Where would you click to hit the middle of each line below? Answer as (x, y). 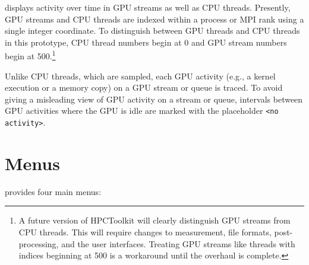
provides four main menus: (53, 191)
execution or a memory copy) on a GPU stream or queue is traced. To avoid (144, 87)
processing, (39, 243)
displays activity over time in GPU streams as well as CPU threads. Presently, (148, 7)
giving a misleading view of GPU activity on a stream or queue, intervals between (154, 99)
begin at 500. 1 (30, 55)
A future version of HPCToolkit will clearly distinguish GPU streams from (154, 220)
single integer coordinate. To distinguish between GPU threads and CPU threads (152, 31)
